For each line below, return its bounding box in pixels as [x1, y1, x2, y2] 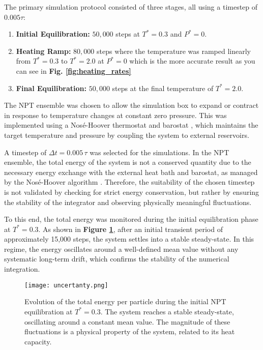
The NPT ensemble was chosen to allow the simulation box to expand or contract [4, 100, 259, 110]
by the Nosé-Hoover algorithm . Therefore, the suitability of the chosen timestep [4, 177, 255, 187]
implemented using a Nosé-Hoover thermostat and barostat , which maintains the [4, 120, 258, 130]
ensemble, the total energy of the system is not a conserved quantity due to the [4, 157, 251, 167]
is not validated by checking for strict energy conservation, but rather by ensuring [4, 186, 259, 197]
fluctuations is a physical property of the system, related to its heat [24, 326, 235, 337]
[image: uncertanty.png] [24, 281, 108, 289]
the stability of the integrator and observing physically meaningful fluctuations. [4, 196, 252, 207]
